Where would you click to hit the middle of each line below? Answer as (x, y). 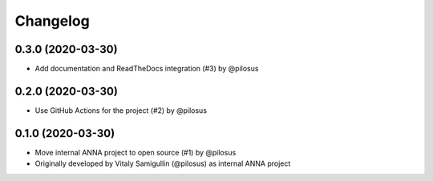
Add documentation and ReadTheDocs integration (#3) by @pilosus (147, 69)
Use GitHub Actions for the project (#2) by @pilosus (121, 110)
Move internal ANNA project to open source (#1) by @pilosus (136, 152)
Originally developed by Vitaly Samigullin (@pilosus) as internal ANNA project (163, 163)
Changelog (52, 21)
